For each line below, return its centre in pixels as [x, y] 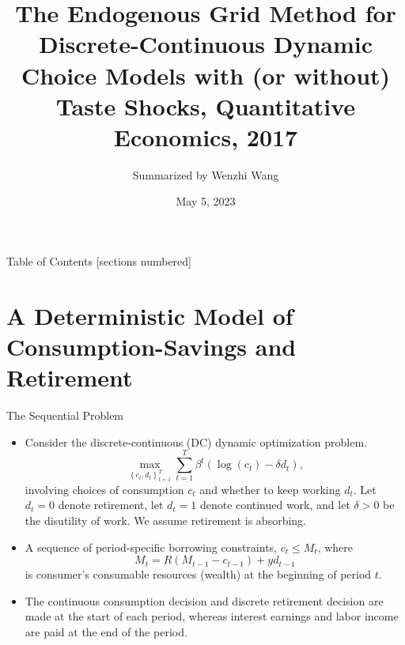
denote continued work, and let [275, 505]
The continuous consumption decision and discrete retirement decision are [204, 600]
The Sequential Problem [65, 415]
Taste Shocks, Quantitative [206, 106]
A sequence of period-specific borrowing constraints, [151, 547]
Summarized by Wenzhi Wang [206, 174]
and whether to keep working [270, 489]
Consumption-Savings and [151, 347]
